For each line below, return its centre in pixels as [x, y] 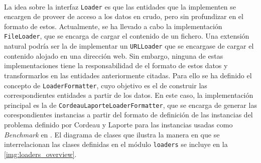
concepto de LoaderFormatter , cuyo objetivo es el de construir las [106, 85]
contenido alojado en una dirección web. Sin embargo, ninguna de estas [114, 55]
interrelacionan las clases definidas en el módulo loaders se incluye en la [116, 144]
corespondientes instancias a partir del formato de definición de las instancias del [128, 115]
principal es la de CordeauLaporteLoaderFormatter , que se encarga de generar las [130, 105]
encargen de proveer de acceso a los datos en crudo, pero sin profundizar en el [124, 16]
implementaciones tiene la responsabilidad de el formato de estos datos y [116, 65]
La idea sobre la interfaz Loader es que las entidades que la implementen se [120, 6]
